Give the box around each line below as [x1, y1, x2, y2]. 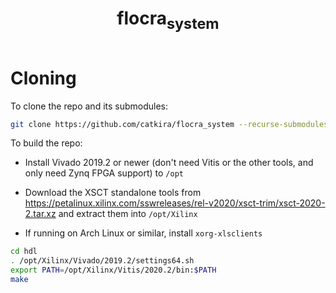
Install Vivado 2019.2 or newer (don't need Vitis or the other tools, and [24, 157, 314, 169]
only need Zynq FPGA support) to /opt [24, 167, 184, 179]
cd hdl [10, 247, 38, 257]
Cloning [10, 67, 77, 89]
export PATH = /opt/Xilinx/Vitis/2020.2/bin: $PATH [10, 265, 217, 276]
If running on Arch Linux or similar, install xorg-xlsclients [24, 227, 263, 239]
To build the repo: [10, 137, 83, 149]
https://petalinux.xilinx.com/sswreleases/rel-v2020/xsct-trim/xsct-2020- [24, 197, 326, 209]
